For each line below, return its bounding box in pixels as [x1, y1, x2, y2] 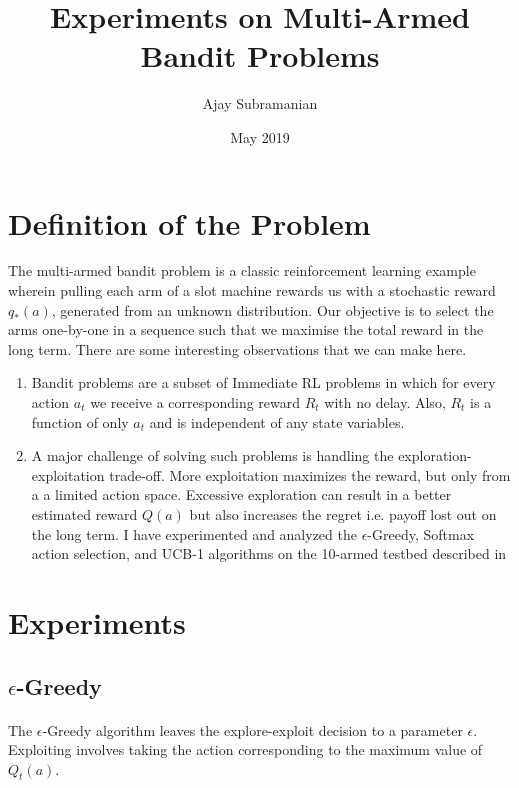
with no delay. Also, [324, 392, 446, 412]
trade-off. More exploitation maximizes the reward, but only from [109, 464, 511, 485]
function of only [31, 411, 129, 432]
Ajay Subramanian [202, 93, 318, 114]
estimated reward [31, 503, 138, 524]
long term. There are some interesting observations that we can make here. [8, 338, 467, 359]
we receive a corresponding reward [90, 392, 301, 412]
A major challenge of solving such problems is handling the [31, 445, 394, 466]
